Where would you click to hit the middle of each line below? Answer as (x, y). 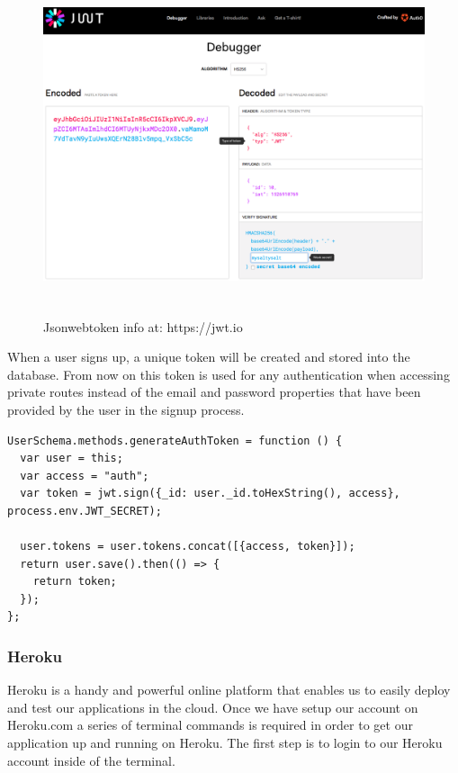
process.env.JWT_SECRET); (85, 511)
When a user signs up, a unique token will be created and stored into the (209, 357)
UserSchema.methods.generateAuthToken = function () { (175, 440)
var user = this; (72, 458)
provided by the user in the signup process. (126, 409)
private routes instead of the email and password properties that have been (214, 392)
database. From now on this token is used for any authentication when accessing (229, 374)
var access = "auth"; (85, 476)
